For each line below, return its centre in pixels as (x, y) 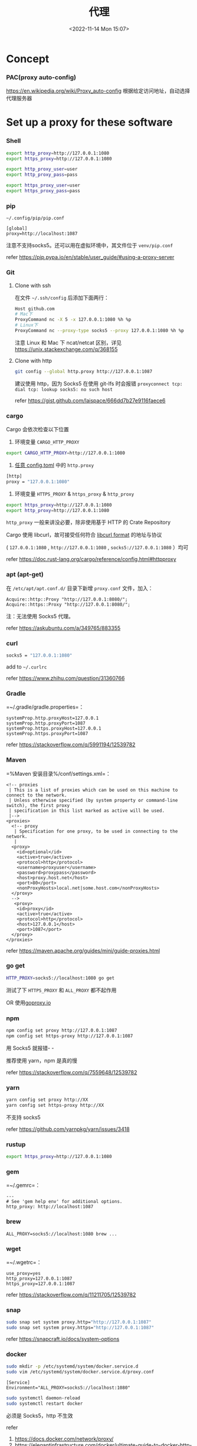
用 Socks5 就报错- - (30, 1048)
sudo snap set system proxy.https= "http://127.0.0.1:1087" (80, 1328)
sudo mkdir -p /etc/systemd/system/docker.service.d (72, 1366)
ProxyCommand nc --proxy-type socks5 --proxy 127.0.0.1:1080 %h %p (99, 331)
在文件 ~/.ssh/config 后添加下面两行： (62, 297)
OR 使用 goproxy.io (29, 1002)
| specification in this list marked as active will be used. (87, 811)
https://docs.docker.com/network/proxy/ (64, 1439)
